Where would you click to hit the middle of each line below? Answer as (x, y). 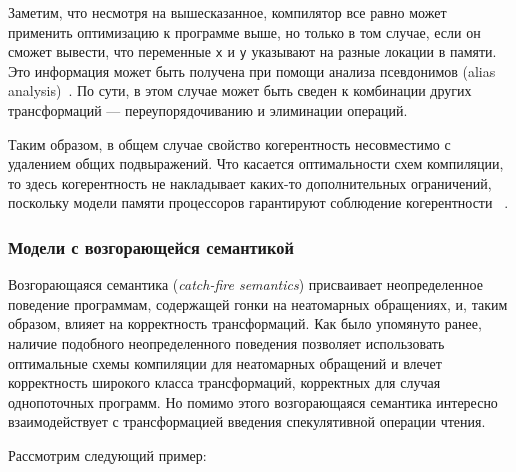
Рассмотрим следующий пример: (107, 454)
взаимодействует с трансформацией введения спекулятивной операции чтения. (247, 421)
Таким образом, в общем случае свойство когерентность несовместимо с (229, 143)
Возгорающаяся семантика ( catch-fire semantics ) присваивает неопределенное (245, 284)
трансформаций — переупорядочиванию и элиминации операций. (208, 110)
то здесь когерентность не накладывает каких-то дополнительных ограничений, (250, 182)
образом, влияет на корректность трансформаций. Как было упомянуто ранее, (245, 323)
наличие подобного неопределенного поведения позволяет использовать (226, 343)
